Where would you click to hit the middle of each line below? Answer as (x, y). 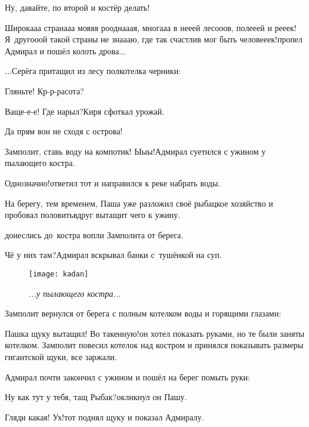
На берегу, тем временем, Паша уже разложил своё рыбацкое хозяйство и (139, 203)
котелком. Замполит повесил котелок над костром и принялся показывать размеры (154, 345)
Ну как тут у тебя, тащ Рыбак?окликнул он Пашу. (96, 397)
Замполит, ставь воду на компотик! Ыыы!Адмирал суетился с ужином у (135, 151)
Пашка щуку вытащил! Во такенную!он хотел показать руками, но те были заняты (155, 333)
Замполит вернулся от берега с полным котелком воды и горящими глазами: (143, 313)
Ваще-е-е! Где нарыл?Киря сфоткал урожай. (85, 111)
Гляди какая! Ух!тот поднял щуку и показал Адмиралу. (104, 417)
